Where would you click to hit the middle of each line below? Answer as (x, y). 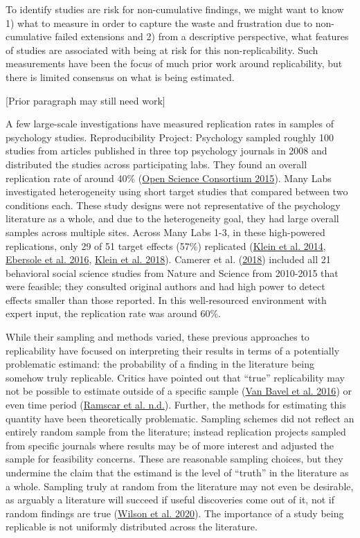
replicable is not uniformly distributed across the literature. (132, 527)
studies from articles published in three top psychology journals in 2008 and (166, 151)
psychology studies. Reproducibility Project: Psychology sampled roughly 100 (170, 137)
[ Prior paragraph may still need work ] (85, 100)
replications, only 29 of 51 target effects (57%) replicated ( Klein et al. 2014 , (166, 245)
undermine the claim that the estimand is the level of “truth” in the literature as (177, 472)
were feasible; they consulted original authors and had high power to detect (165, 286)
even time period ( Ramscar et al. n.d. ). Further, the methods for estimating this (176, 405)
